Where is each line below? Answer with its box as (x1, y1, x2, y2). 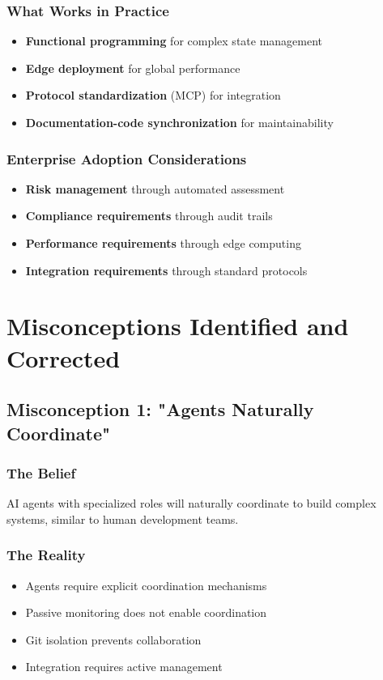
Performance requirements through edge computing (25, 235, 301, 251)
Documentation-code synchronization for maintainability (25, 114, 334, 130)
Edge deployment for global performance (25, 59, 240, 76)
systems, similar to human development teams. (6, 510, 239, 527)
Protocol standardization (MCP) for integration (25, 87, 281, 104)
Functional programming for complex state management (25, 32, 323, 49)
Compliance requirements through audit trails (25, 207, 273, 224)
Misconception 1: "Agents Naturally (6, 397, 314, 422)
